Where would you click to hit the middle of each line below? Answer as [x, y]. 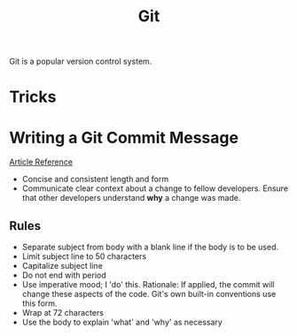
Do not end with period [64, 275]
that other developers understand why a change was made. [131, 198]
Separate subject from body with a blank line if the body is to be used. [150, 247]
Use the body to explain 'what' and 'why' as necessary [122, 322]
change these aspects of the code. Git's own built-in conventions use [149, 294]
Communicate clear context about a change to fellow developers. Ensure [155, 188]
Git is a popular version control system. [81, 61]
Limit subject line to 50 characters [84, 256]
